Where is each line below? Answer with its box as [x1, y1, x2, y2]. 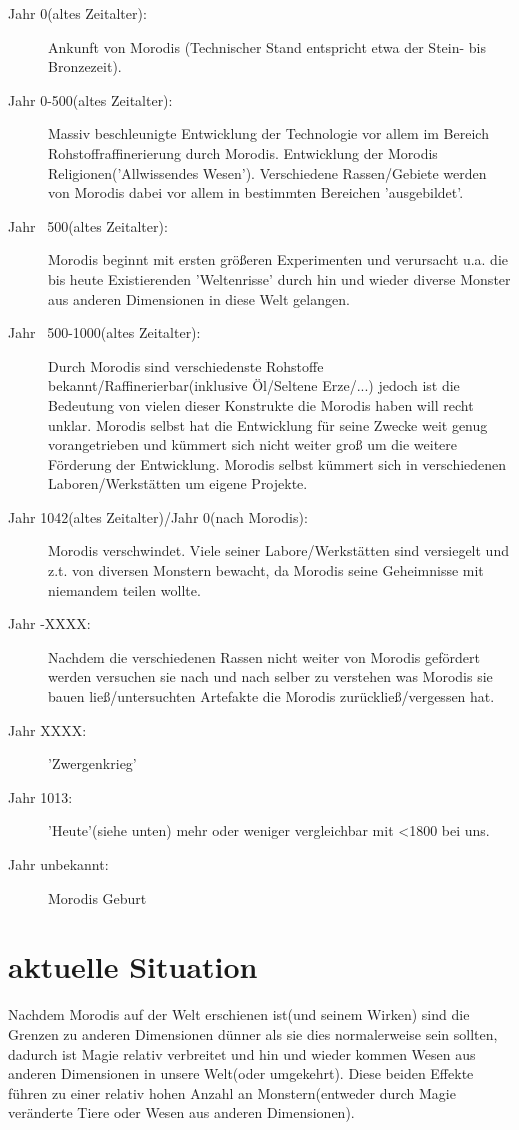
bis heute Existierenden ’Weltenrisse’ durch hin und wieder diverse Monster [48, 268, 511, 289]
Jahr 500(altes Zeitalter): [8, 215, 168, 236]
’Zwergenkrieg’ [48, 753, 137, 774]
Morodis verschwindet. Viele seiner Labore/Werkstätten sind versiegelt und [48, 540, 509, 561]
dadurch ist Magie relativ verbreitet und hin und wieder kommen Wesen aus [8, 1043, 476, 1064]
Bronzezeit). [48, 56, 122, 77]
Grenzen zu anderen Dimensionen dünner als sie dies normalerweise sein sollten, [8, 1023, 498, 1044]
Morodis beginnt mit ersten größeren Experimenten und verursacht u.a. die [48, 249, 509, 270]
